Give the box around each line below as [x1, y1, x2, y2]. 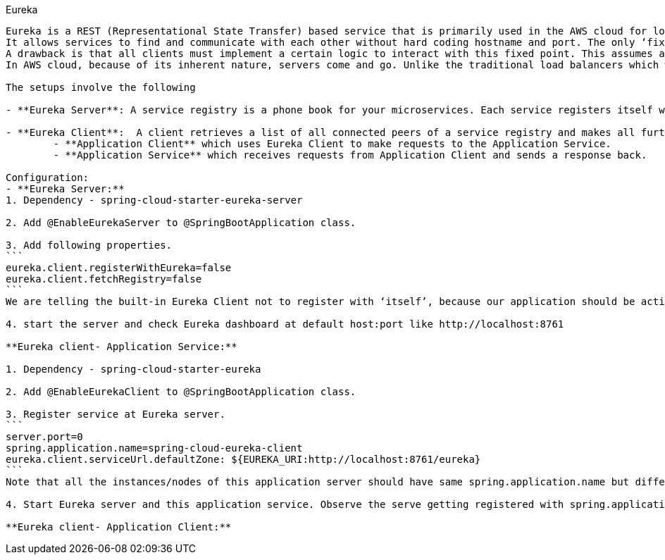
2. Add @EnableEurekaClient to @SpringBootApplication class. [6, 386, 356, 397]
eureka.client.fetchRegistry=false [6, 273, 202, 285]
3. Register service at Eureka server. [6, 409, 225, 420]
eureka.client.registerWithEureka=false [6, 262, 232, 273]
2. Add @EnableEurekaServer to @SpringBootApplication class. [6, 217, 356, 228]
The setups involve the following [6, 82, 196, 93]
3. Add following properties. [6, 239, 173, 251]
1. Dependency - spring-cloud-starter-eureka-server [6, 194, 303, 206]
